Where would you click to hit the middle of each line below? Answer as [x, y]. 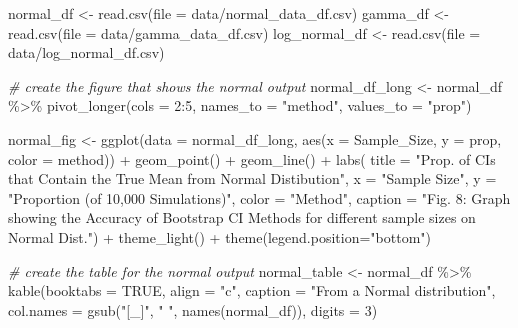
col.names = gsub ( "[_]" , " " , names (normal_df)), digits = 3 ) [193, 309]
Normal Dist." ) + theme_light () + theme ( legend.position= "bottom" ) [219, 236]
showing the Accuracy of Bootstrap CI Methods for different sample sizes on [242, 217]
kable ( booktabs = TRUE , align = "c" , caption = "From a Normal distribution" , [252, 290]
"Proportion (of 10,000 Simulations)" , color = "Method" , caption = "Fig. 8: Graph [259, 197]
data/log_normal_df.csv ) [86, 52]
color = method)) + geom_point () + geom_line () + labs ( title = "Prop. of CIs [252, 158]
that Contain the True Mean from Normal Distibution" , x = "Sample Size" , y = [252, 178]
